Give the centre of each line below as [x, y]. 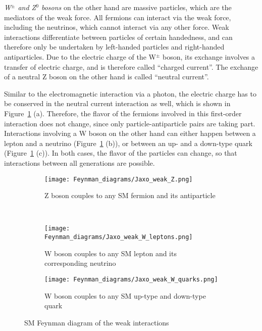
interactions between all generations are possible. [80, 162]
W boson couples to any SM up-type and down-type [125, 295]
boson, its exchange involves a [209, 56]
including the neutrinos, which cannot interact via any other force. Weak [117, 27]
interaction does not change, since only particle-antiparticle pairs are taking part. [130, 123]
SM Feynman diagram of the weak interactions [97, 322]
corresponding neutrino [80, 263]
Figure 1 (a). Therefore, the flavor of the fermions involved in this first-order [123, 113]
